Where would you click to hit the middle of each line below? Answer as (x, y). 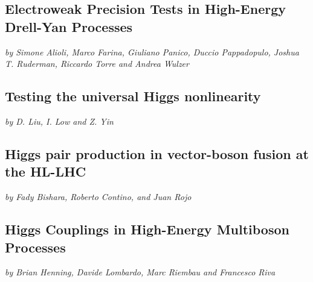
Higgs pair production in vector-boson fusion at (157, 153)
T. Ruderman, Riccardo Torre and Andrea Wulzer (97, 64)
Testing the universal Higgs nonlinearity (133, 96)
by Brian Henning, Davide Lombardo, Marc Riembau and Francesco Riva (140, 272)
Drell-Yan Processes (69, 26)
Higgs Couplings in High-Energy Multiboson (147, 229)
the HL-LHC (46, 171)
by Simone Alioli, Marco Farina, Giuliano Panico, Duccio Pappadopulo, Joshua (152, 52)
